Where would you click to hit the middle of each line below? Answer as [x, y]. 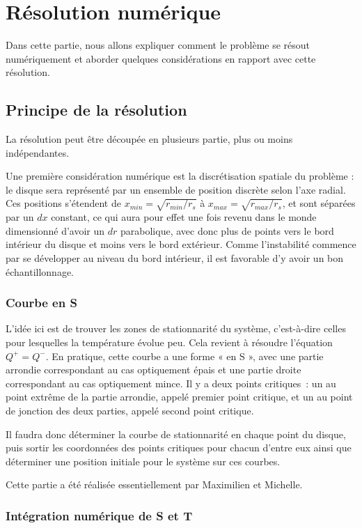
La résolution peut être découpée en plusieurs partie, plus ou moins [149, 139]
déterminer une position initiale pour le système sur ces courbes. [143, 461]
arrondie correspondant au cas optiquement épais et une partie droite [154, 370]
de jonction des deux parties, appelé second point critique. [130, 410]
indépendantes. [38, 152]
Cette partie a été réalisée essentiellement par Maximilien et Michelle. [154, 484]
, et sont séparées [319, 203]
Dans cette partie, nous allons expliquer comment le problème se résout [158, 45]
